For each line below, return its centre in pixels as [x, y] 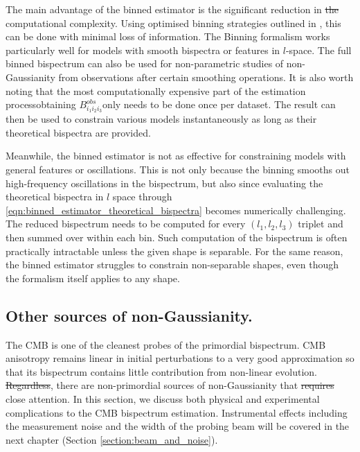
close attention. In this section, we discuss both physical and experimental [163, 399]
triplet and [321, 224]
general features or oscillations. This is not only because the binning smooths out [178, 169]
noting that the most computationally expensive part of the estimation [156, 90]
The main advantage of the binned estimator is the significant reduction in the [172, 9]
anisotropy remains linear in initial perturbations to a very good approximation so [180, 358]
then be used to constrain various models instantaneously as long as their [161, 119]
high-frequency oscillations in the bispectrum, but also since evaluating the [164, 183]
